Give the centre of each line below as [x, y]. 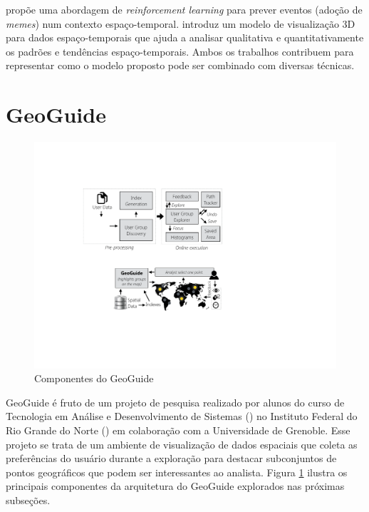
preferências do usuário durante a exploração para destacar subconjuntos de [171, 458]
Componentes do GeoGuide [94, 378]
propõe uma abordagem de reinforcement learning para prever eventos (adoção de [184, 9]
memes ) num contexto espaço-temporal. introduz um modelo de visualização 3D [181, 23]
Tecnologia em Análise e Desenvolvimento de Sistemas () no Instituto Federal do [182, 416]
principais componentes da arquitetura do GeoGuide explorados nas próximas [175, 486]
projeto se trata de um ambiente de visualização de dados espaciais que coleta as [182, 444]
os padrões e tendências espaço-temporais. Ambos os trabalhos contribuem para [180, 51]
